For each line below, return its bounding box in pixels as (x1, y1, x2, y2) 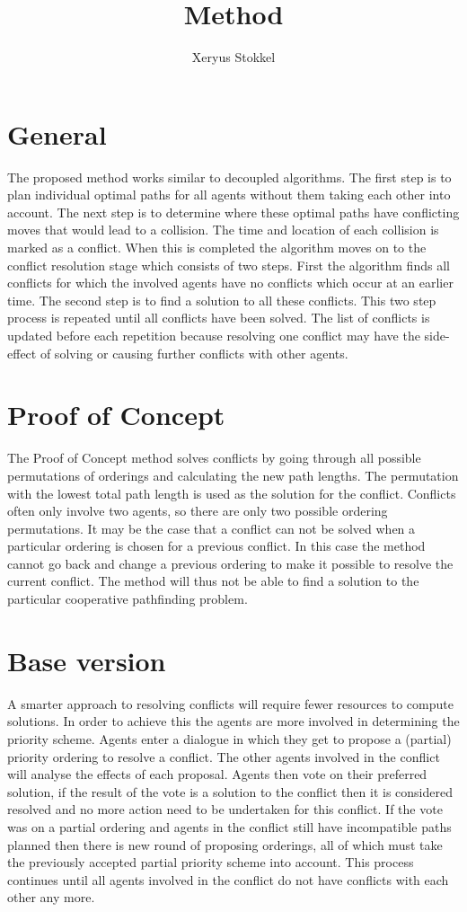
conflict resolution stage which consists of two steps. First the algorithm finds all (7, 255, 450, 274)
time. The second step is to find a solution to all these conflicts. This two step (7, 290, 436, 309)
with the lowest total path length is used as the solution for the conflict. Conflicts (7, 483, 456, 502)
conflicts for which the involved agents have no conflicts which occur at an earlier (7, 273, 454, 292)
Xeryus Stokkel (191, 48, 276, 66)
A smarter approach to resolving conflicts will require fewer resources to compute (7, 694, 454, 713)
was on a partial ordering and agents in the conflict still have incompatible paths (7, 817, 452, 836)
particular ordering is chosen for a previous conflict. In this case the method (7, 536, 426, 555)
